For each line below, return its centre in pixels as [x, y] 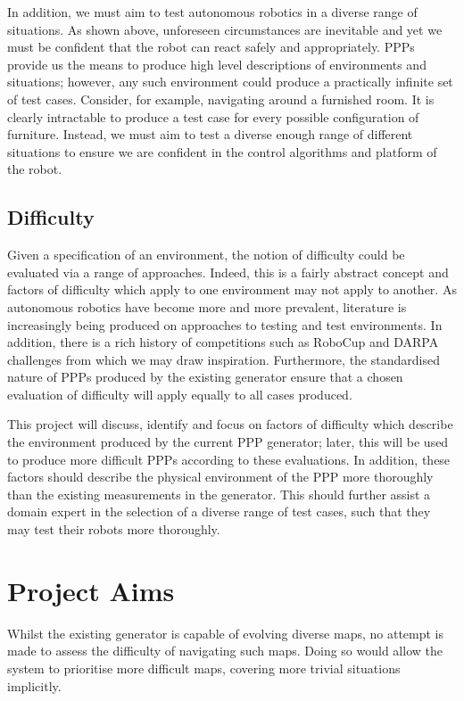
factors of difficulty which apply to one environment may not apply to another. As [232, 289]
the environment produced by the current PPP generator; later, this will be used [228, 442]
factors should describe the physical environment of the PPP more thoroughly [220, 477]
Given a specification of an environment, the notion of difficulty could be [206, 255]
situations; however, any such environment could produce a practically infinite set [230, 82]
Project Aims [91, 590]
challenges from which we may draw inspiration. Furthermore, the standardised [224, 359]
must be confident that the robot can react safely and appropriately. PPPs [211, 47]
